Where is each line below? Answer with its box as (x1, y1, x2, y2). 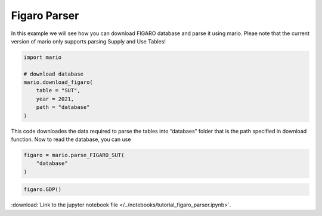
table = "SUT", (36, 87, 80, 94)
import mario (23, 54, 62, 61)
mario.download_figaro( (23, 79, 94, 86)
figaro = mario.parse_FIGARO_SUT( (23, 152, 125, 159)
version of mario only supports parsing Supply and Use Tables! (11, 37, 166, 45)
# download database (23, 70, 83, 77)
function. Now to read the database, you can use (11, 136, 131, 143)
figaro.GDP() (23, 186, 62, 193)
